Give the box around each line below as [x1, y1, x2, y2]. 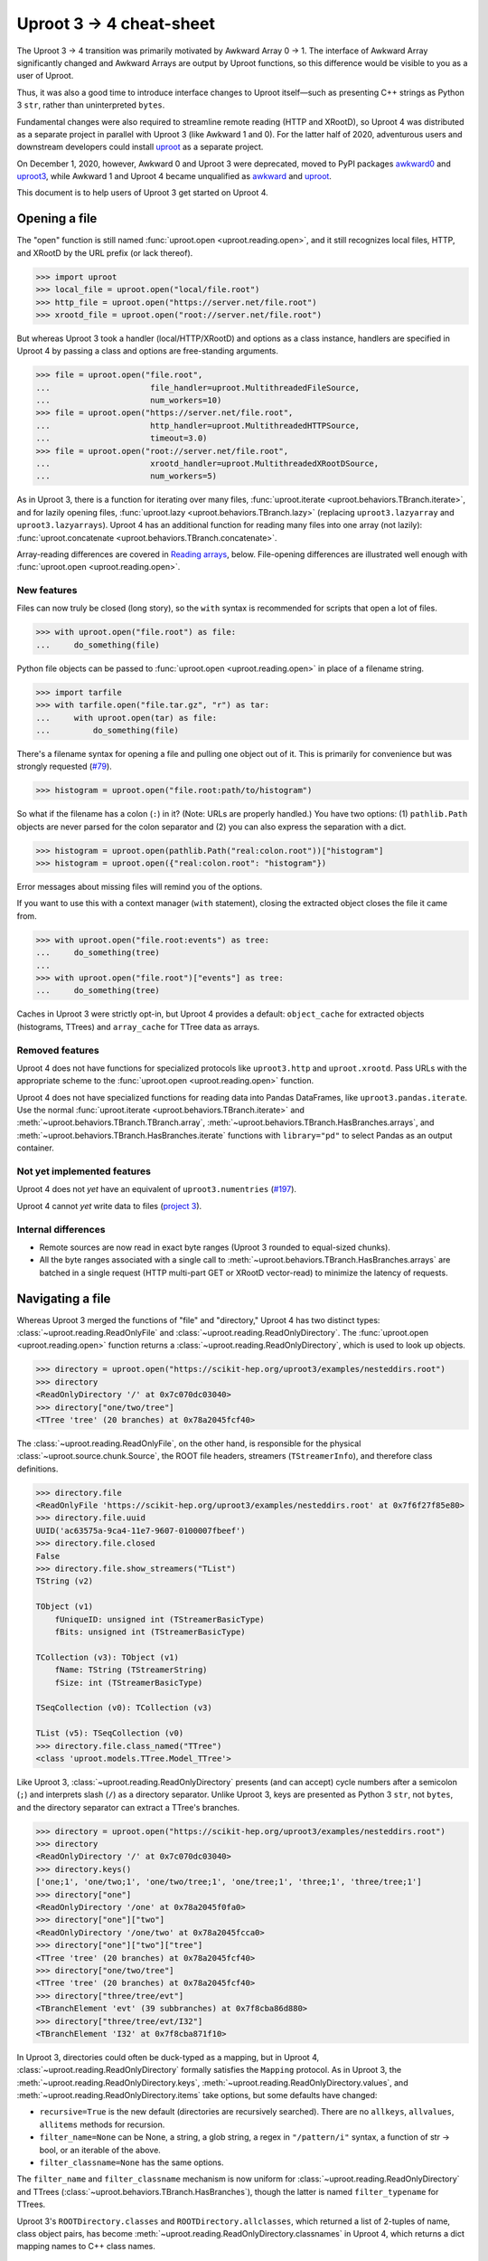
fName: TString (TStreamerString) [54, 1665, 208, 1675]
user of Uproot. [16, 71, 74, 81]
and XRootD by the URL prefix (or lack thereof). [16, 247, 193, 258]
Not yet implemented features [16, 1165, 151, 1178]
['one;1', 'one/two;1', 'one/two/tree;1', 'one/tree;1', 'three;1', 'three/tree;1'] [35, 1877, 422, 1887]
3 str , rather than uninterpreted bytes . [16, 99, 165, 110]
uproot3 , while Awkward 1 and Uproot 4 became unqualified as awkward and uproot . [16, 171, 332, 182]
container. [16, 1142, 54, 1153]
